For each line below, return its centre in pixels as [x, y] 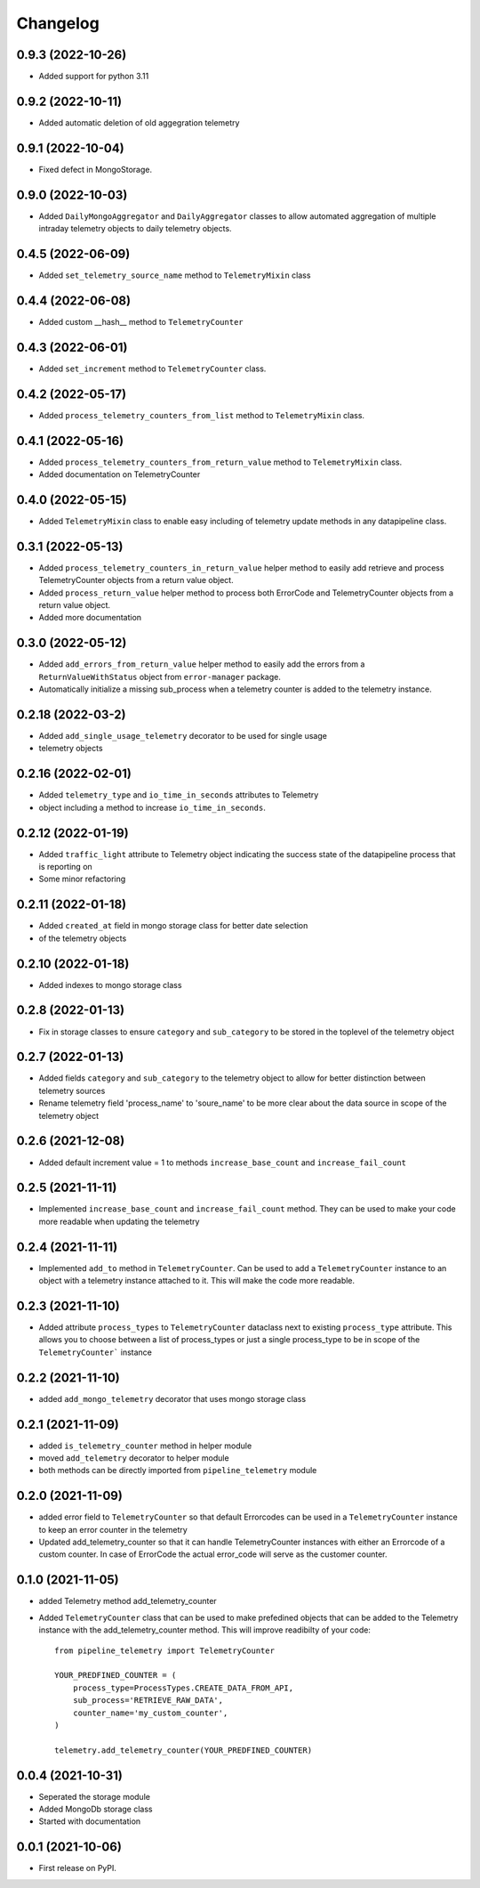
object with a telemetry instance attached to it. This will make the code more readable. [197, 1281]
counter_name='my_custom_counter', [150, 1713]
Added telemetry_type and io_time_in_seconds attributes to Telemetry [179, 795]
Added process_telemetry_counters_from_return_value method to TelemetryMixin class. [220, 462]
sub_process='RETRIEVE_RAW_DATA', [148, 1701]
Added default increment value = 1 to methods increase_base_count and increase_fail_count [223, 1163]
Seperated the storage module [95, 1796]
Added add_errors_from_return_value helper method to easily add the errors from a [202, 664]
